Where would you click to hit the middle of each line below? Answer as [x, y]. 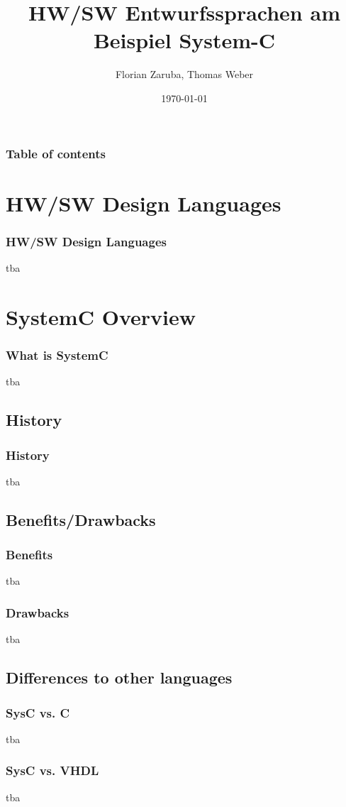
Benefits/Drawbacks [81, 519]
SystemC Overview [101, 316]
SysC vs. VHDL [52, 770]
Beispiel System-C [184, 40]
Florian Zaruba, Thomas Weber [184, 74]
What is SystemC [57, 355]
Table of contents [56, 153]
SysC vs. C [38, 712]
